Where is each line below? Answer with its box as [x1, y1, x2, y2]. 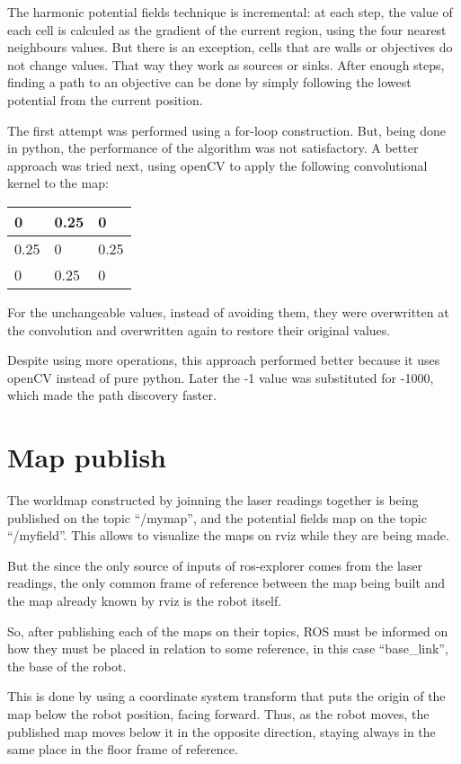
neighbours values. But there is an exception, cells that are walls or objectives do [7, 38, 453, 57]
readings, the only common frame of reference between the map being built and [7, 573, 446, 592]
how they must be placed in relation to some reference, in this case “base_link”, [7, 639, 448, 658]
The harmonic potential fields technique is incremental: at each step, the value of [7, 3, 453, 21]
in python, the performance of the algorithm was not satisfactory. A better [7, 138, 419, 157]
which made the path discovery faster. [7, 386, 217, 404]
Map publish [7, 439, 166, 475]
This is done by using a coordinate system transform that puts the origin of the [7, 687, 446, 706]
